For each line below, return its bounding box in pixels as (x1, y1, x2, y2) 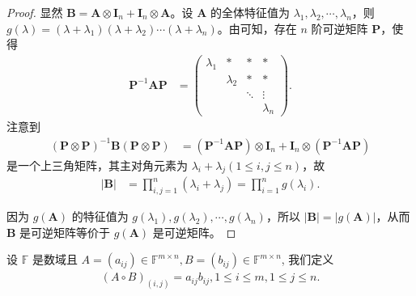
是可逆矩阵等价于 (19, 223, 111, 240)
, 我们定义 (281, 251, 334, 268)
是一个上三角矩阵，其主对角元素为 (6, 156, 188, 173)
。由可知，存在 (217, 19, 297, 36)
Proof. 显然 (6, 4, 63, 20)
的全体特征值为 (210, 4, 290, 20)
